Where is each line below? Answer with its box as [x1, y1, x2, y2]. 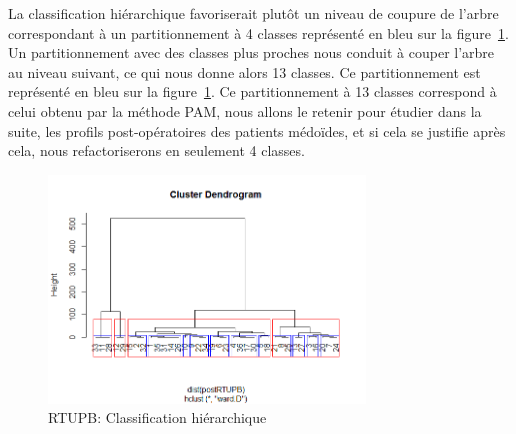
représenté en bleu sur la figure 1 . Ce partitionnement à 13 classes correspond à [8, 81, 497, 102]
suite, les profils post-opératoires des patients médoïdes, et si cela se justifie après [8, 120, 506, 141]
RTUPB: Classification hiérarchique [48, 407, 267, 428]
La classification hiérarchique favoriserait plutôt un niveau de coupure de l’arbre [8, 3, 499, 23]
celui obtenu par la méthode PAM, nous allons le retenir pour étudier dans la [8, 100, 482, 121]
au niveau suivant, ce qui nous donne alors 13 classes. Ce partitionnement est [8, 61, 481, 82]
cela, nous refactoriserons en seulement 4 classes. [8, 140, 305, 161]
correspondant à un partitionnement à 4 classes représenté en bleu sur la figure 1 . [8, 22, 509, 43]
